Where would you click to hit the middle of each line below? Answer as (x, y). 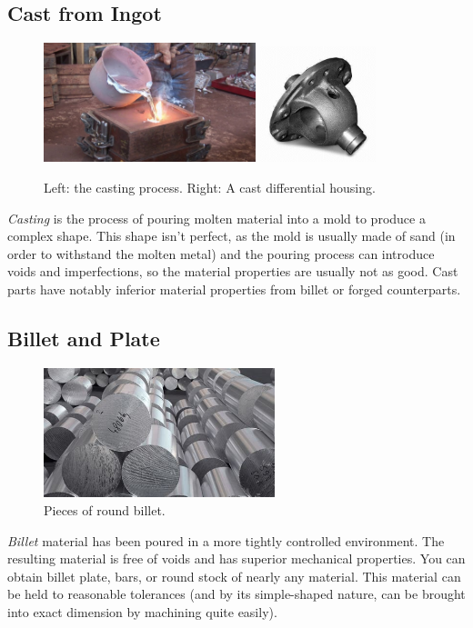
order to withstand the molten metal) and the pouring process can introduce (221, 253)
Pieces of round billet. (105, 510)
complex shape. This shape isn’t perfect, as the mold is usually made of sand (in (231, 236)
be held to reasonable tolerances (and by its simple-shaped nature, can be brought (236, 594)
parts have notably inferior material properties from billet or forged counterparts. (234, 289)
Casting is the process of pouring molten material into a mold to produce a (216, 218)
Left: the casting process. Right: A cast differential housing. (210, 187)
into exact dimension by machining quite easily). (142, 612)
